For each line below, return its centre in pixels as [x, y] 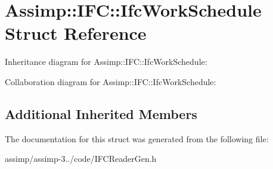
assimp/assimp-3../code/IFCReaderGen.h [81, 159]
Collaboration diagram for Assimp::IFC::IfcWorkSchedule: [111, 81]
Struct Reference [76, 33]
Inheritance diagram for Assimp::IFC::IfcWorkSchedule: [106, 62]
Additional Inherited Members [101, 113]
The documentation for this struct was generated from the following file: [137, 138]
